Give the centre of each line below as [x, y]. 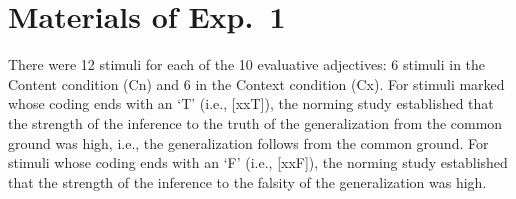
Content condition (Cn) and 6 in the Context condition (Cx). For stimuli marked [256, 83]
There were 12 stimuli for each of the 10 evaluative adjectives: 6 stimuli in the [247, 64]
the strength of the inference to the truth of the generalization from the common [255, 122]
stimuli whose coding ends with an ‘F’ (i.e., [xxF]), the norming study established [258, 162]
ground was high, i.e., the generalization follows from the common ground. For [248, 142]
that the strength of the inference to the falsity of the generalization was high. [247, 181]
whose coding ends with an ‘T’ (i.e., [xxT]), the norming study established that [251, 103]
